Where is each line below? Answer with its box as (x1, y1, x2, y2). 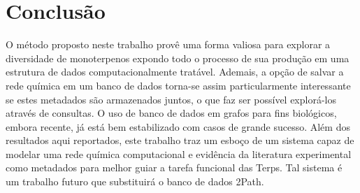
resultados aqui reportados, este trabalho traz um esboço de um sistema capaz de (6, 133, 354, 148)
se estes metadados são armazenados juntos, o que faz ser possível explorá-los (6, 92, 336, 106)
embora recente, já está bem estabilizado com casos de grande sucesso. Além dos (6, 119, 350, 134)
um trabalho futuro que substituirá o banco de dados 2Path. (6, 174, 264, 189)
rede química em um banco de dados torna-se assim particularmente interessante (6, 78, 351, 92)
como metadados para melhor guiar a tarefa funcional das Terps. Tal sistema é (6, 160, 343, 175)
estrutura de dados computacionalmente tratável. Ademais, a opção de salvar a (6, 64, 344, 79)
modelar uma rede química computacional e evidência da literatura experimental (6, 146, 352, 161)
